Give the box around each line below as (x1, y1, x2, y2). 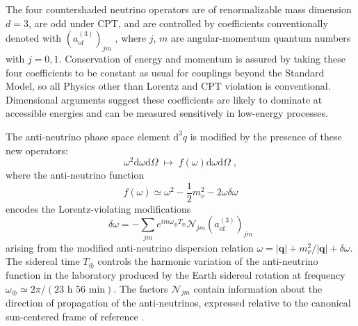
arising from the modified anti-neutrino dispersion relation (6, 240, 254, 254)
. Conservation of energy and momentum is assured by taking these (58, 51, 345, 65)
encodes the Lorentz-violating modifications (6, 201, 191, 215)
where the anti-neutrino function (6, 168, 145, 182)
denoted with (6, 31, 62, 45)
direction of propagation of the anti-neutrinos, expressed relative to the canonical (6, 295, 351, 310)
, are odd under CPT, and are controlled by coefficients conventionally (28, 15, 328, 30)
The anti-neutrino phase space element (6, 129, 170, 143)
